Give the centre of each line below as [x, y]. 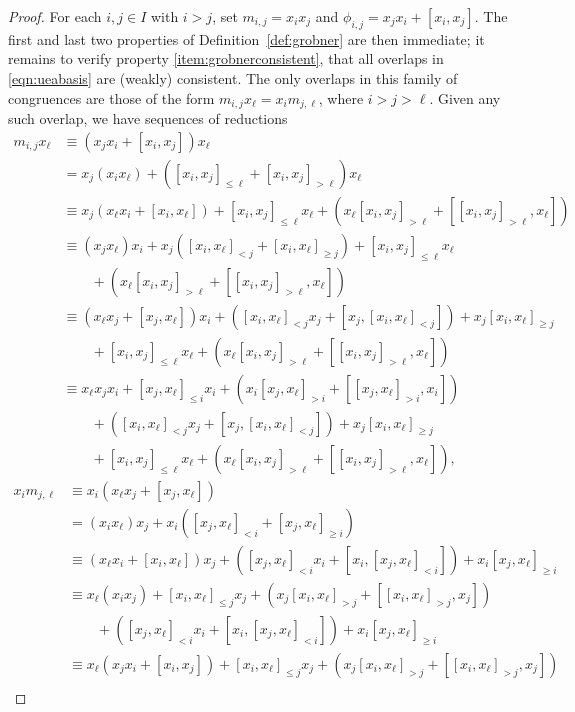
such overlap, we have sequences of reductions [148, 118]
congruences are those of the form [111, 97]
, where [341, 97]
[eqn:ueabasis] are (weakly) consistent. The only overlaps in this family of [233, 77]
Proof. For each [55, 16]
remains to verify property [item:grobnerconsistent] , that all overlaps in [226, 58]
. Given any [465, 97]
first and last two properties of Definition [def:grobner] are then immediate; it [246, 38]
